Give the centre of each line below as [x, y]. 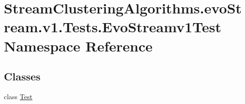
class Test [18, 96]
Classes [22, 76]
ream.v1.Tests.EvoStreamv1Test [113, 27]
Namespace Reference [78, 45]
